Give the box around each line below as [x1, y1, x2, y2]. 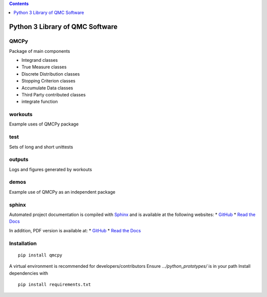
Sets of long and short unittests [9, 144, 74, 150]
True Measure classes [21, 64, 67, 70]
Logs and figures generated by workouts [9, 166, 92, 172]
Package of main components [9, 48, 70, 54]
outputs [9, 156, 29, 163]
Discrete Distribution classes [21, 71, 80, 77]
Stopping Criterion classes [21, 78, 76, 84]
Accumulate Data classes [21, 85, 74, 91]
